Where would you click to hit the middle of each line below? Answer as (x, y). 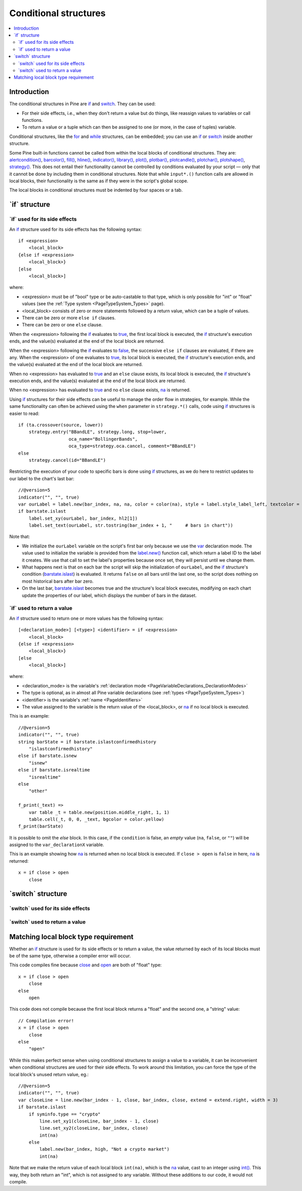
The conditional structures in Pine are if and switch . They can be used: (83, 104)
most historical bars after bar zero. (58, 581)
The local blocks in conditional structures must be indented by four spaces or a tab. (96, 190)
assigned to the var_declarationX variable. (57, 845)
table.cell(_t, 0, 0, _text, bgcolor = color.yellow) (96, 819)
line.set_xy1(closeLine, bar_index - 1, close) (99, 1121)
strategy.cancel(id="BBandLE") (67, 460)
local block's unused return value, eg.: (49, 1074)
